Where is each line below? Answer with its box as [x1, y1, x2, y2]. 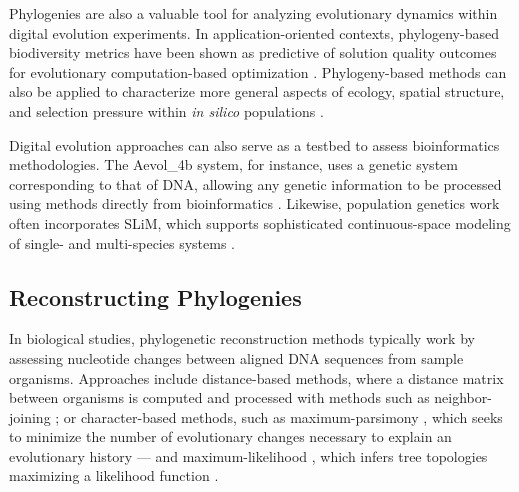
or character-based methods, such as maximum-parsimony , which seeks [63, 406, 503, 427]
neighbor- [434, 387, 492, 408]
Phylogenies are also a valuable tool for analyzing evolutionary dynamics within [9, 3, 498, 23]
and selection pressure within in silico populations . [9, 100, 324, 121]
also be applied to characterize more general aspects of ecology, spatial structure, [9, 81, 505, 102]
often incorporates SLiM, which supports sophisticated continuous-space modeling [9, 212, 511, 233]
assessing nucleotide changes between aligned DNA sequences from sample [9, 347, 464, 368]
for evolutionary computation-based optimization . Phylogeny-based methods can [9, 61, 507, 82]
